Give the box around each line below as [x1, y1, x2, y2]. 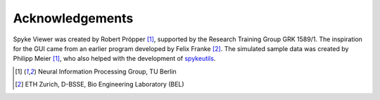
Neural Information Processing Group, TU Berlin [37, 67, 177, 76]
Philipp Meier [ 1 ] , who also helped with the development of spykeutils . [13, 55, 216, 63]
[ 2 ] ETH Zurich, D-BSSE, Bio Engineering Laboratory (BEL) [15, 80, 184, 89]
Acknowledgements [13, 10, 134, 26]
